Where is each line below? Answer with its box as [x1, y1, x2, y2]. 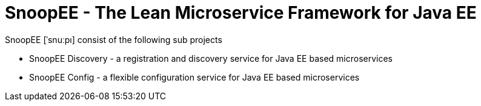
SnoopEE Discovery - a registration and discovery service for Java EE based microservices [29, 53, 393, 64]
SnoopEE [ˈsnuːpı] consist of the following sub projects [5, 34, 222, 45]
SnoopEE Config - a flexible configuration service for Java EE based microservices [29, 71, 360, 82]
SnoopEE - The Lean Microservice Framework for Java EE [5, 2, 477, 23]
